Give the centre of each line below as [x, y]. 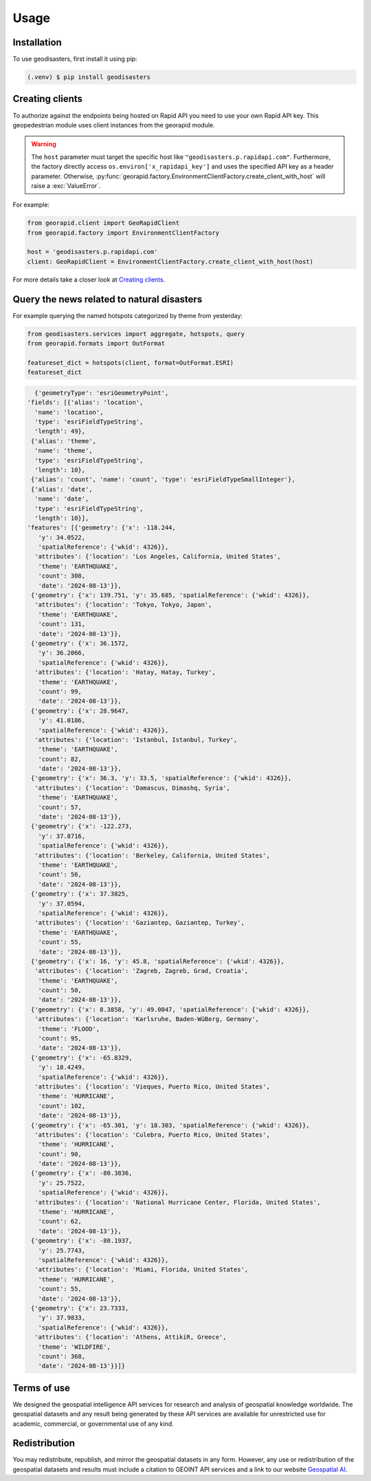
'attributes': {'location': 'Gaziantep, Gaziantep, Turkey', [140, 923]
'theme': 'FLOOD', [69, 1029]
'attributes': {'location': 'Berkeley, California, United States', [153, 855]
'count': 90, [60, 1154]
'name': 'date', [62, 499]
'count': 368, [62, 1356]
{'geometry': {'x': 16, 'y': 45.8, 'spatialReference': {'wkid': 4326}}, [158, 961]
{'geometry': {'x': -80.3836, [82, 1173]
